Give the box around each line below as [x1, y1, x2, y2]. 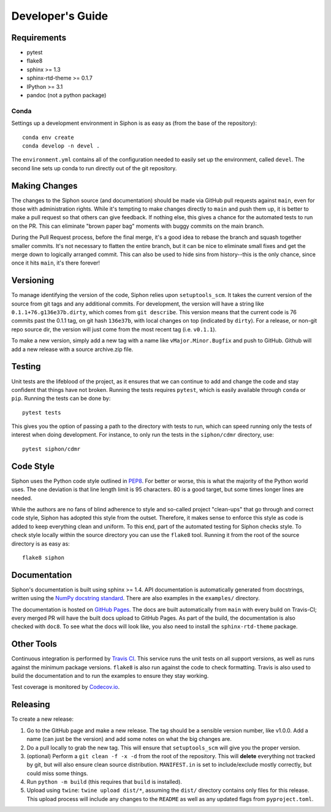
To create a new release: [11, 715, 74, 723]
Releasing [11, 699, 50, 710]
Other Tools [11, 639, 58, 649]
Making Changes [11, 181, 78, 191]
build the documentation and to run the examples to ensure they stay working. [11, 672, 209, 680]
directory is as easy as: [11, 539, 70, 547]
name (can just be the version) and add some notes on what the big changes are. [26, 735, 232, 743]
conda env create [22, 133, 74, 141]
